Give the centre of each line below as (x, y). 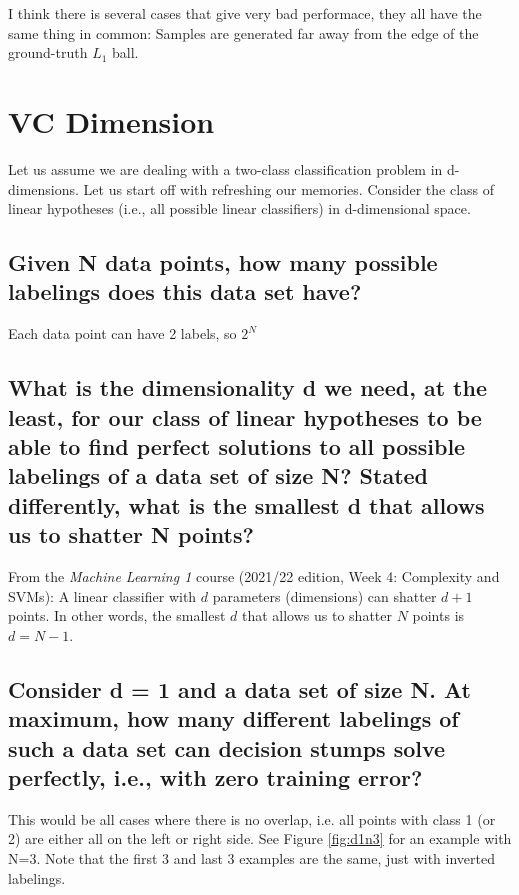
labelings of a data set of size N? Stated (218, 475)
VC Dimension (111, 120)
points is (438, 615)
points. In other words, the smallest (117, 615)
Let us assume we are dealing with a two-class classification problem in (225, 168)
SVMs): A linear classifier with (102, 595)
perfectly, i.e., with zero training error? (215, 776)
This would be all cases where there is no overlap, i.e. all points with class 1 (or (252, 818)
